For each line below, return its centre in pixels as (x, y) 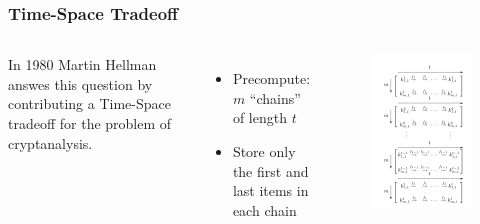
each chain (264, 209)
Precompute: (271, 78)
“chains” (275, 97)
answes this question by (80, 83)
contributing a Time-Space (89, 103)
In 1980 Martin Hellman (82, 64)
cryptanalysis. (50, 142)
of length (259, 117)
